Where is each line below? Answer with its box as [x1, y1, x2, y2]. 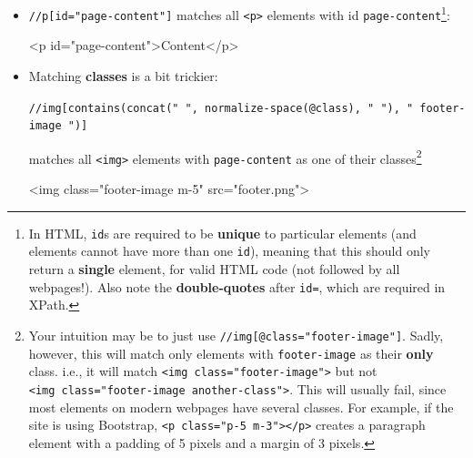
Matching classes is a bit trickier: [28, 66, 218, 85]
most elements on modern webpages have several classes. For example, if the [28, 397, 454, 416]
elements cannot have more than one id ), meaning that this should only [28, 241, 431, 260]
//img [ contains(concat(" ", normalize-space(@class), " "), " [28, 101, 414, 115]
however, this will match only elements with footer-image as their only [28, 343, 434, 362]
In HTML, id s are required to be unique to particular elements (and [28, 223, 417, 242]
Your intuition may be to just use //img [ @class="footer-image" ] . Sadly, [28, 325, 444, 344]
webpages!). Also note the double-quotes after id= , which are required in [28, 277, 446, 296]
